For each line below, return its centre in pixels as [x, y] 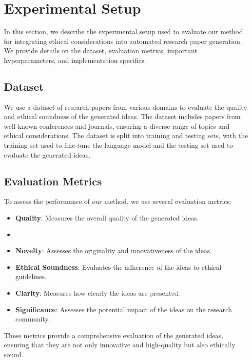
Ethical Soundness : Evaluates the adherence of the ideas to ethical [118, 267]
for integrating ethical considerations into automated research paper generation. [123, 41]
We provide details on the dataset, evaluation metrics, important [101, 50]
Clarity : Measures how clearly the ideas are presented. [98, 293]
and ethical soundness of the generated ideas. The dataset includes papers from [122, 116]
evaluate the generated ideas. [47, 154]
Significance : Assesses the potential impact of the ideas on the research [124, 309]
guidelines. [31, 276]
